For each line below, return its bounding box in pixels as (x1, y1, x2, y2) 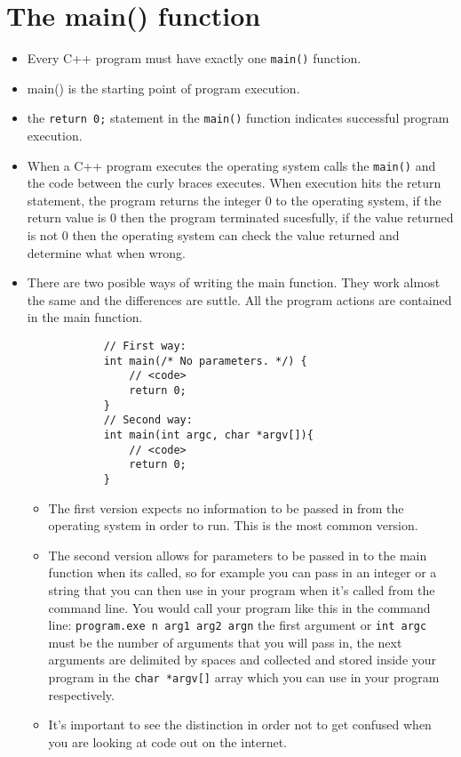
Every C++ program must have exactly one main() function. (27, 49, 362, 68)
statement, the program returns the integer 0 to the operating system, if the (27, 190, 441, 209)
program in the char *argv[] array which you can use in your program (48, 668, 440, 686)
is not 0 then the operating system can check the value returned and (27, 226, 400, 245)
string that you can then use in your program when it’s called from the (48, 580, 435, 599)
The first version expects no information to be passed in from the (48, 498, 404, 517)
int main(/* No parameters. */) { (103, 354, 307, 367)
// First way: (103, 340, 187, 353)
